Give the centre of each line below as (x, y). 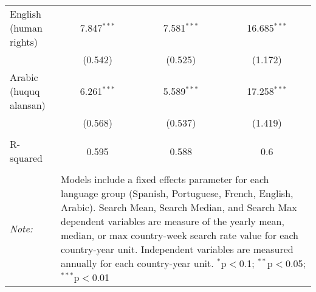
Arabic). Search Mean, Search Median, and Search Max (179, 207)
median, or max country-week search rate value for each (180, 235)
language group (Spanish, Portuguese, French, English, (177, 193)
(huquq (25, 91)
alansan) (28, 105)
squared (26, 158)
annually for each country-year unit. (137, 263)
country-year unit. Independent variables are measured (177, 249)
